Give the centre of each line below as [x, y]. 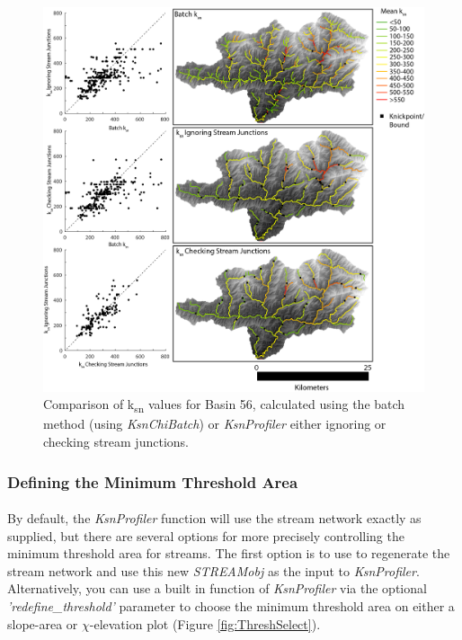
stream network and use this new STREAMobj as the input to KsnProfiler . [213, 570]
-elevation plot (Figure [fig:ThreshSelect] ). [205, 623]
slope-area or [43, 623]
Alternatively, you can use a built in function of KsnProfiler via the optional [217, 588]
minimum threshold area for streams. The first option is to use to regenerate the [229, 553]
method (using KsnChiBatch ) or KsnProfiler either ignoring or [215, 424]
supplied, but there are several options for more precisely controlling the [206, 535]
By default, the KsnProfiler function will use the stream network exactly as [214, 518]
